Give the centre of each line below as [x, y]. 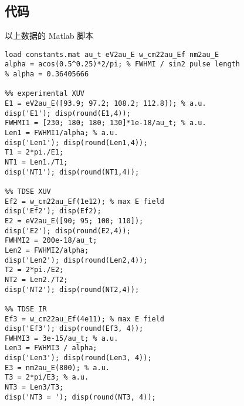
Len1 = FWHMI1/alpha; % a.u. [62, 133]
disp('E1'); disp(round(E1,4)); [68, 113]
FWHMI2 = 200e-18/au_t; [51, 241]
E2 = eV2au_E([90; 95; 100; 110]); [74, 221]
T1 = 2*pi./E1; [34, 152]
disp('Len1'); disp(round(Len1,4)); [76, 142]
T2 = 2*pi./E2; [34, 270]
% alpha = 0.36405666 [47, 74]
